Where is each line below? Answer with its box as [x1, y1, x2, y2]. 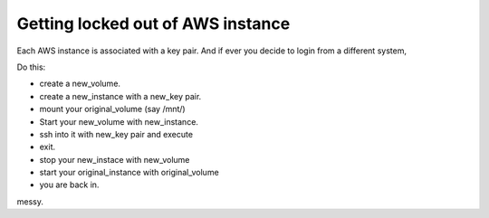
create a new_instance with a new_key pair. [39, 90, 202, 101]
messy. [16, 195, 44, 207]
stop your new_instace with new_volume [39, 154, 190, 165]
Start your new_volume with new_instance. [39, 116, 199, 127]
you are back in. [39, 179, 100, 190]
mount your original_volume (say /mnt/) [39, 104, 186, 115]
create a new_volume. [39, 78, 121, 90]
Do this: [16, 62, 46, 72]
